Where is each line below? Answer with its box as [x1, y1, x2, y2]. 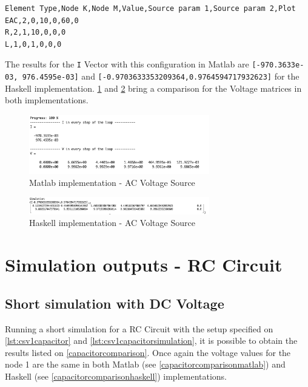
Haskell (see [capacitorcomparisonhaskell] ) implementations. [5, 370, 227, 382]
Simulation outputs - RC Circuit [5, 252, 283, 277]
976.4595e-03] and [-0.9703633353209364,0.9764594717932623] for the [22, 70, 300, 83]
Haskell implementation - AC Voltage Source [29, 216, 195, 229]
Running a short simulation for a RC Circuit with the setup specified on [5, 322, 273, 335]
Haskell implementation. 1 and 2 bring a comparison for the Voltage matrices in [5, 81, 302, 94]
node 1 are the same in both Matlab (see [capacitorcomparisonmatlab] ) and [5, 358, 286, 371]
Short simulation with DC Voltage [5, 293, 224, 312]
